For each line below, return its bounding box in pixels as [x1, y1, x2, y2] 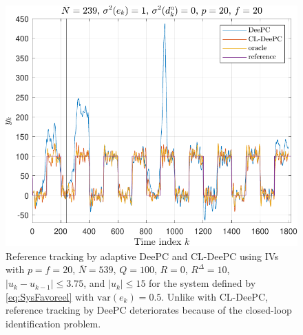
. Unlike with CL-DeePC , [161, 289, 268, 303]
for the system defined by [149, 276, 256, 290]
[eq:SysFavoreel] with [6, 289, 94, 303]
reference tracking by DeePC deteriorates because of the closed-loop [6, 303, 292, 317]
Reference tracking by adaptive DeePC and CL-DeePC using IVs [6, 248, 279, 263]
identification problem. [6, 316, 101, 330]
